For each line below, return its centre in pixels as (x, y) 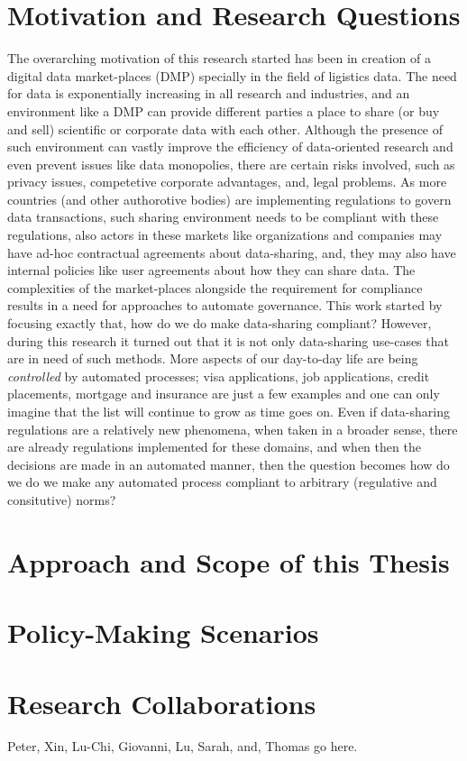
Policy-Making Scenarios (163, 633)
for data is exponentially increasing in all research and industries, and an (209, 93)
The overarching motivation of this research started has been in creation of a (219, 58)
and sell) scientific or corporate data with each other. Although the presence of (225, 128)
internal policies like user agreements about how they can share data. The (211, 270)
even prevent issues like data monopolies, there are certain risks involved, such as (231, 164)
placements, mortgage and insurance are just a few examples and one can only (224, 394)
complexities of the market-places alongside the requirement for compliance (215, 287)
